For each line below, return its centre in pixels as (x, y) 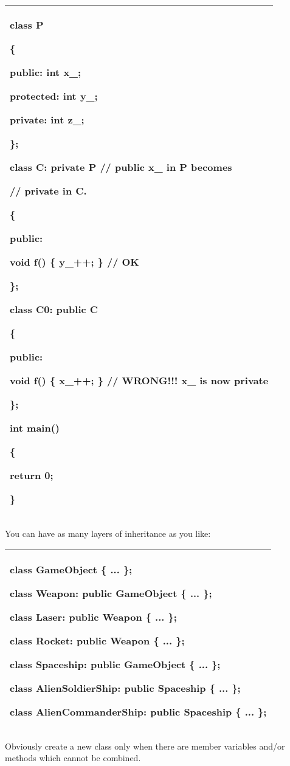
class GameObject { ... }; (71, 569)
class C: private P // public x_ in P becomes (121, 167)
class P (27, 25)
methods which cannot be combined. (73, 758)
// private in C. (48, 191)
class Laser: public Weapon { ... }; (93, 616)
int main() (35, 428)
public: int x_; (46, 72)
